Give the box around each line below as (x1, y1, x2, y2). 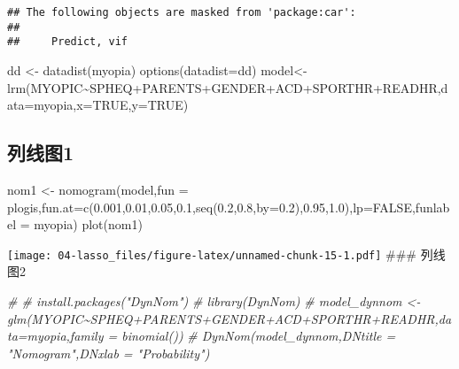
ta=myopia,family (7, 327, 104, 345)
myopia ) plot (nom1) (34, 215, 143, 234)
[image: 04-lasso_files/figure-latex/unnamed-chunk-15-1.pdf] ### (7, 244, 417, 263)
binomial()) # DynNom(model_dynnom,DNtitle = (121, 327, 396, 345)
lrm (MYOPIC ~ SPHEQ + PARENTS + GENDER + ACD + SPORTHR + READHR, (7, 78, 441, 96)
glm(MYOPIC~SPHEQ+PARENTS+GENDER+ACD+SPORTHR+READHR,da (7, 309, 452, 327)
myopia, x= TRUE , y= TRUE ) (34, 96, 189, 114)
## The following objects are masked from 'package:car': (7, 6, 356, 19)
